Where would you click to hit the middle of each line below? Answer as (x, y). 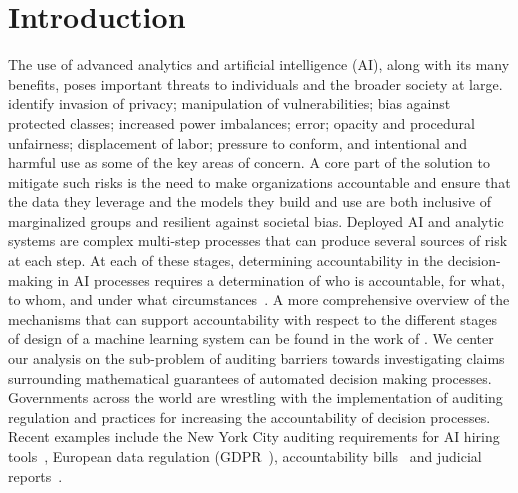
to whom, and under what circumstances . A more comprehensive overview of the (259, 299)
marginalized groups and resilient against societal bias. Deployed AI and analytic (256, 220)
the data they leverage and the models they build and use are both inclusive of (249, 201)
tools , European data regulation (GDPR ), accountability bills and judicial (245, 456)
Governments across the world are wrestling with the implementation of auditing (255, 397)
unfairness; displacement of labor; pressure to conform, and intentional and (238, 142)
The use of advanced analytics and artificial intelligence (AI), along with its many (259, 64)
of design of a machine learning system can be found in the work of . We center (251, 338)
